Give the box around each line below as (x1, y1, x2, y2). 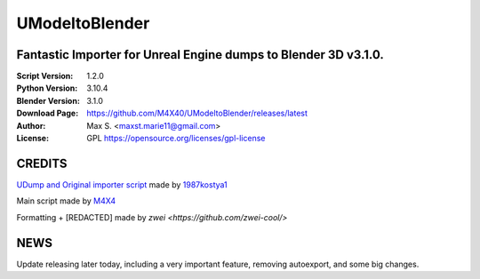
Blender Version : (16, 95, 80, 106)
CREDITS (16, 155, 68, 171)
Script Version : (16, 71, 74, 82)
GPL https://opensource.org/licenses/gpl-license (86, 133, 266, 144)
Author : (16, 120, 46, 131)
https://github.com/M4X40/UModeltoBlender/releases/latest (86, 108, 308, 119)
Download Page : (16, 108, 79, 119)
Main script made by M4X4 (16, 195, 116, 206)
